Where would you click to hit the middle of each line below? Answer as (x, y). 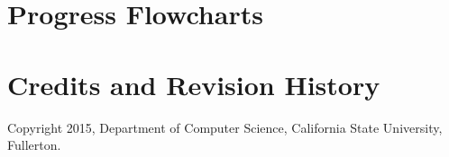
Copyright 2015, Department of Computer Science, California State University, (225, 127)
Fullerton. (34, 145)
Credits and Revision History (194, 84)
